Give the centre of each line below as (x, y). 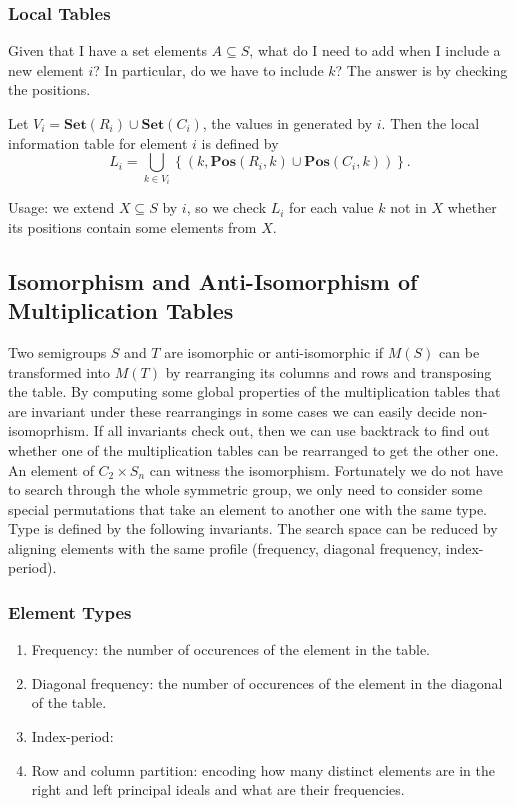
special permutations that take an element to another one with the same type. (247, 508)
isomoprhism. (49, 430)
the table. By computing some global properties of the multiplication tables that (254, 391)
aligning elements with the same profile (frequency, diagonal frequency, (225, 547)
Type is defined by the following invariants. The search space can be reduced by (253, 528)
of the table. (69, 702)
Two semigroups (57, 351)
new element (46, 69)
